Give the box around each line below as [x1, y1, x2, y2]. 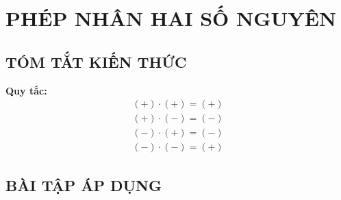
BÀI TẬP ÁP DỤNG [5, 174, 162, 195]
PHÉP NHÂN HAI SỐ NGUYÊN [5, 4, 337, 32]
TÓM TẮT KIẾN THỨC [5, 51, 187, 72]
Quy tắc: [5, 83, 47, 97]
